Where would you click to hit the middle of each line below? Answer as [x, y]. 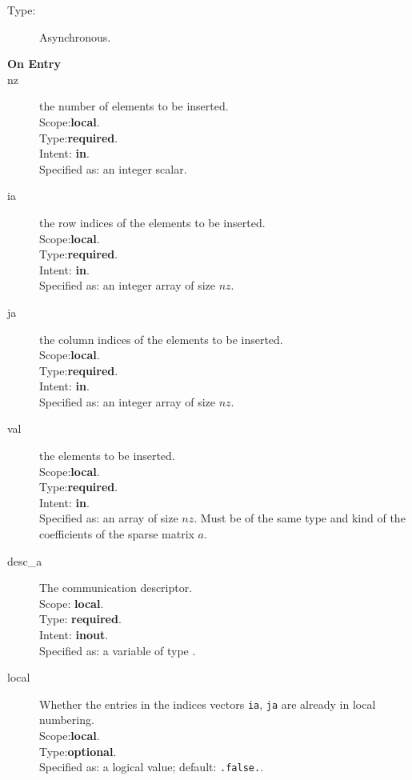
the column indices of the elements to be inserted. [161, 339]
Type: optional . [78, 751]
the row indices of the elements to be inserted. [152, 222]
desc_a [25, 560]
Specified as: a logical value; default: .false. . [152, 767]
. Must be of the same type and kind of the [300, 518]
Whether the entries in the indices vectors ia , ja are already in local [208, 704]
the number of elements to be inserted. [134, 106]
